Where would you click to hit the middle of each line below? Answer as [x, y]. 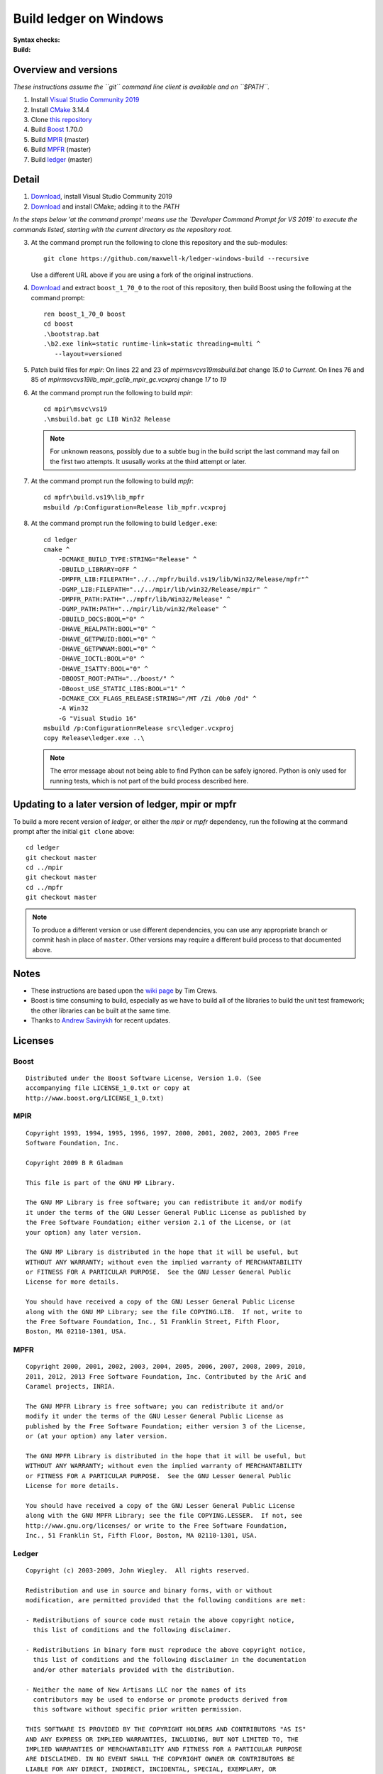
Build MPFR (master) [61, 150]
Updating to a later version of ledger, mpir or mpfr [125, 804]
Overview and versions [66, 70]
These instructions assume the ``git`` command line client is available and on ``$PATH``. [141, 87]
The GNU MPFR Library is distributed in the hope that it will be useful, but [166, 1456]
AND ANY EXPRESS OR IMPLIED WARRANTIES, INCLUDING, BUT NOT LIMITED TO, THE [162, 1739]
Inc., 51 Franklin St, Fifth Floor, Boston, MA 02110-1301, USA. [142, 1536]
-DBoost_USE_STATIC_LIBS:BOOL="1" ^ [122, 689]
